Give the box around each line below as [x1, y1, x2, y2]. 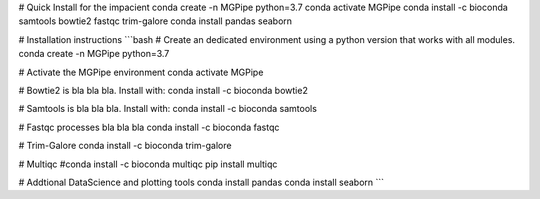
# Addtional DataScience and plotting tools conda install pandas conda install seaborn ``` [18, 176, 385, 188]
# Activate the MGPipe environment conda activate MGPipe [18, 66, 264, 78]
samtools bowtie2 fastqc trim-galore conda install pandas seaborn [18, 15, 293, 27]
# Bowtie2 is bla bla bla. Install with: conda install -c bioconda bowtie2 [18, 84, 309, 96]
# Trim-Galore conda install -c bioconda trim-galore [18, 140, 232, 152]
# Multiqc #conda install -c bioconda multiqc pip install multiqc [18, 158, 278, 170]
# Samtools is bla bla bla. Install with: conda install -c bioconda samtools [18, 103, 317, 115]
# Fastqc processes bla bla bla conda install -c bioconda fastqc [18, 121, 280, 133]
